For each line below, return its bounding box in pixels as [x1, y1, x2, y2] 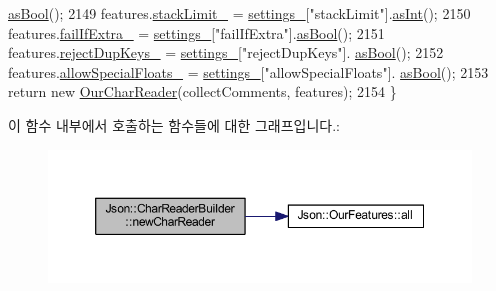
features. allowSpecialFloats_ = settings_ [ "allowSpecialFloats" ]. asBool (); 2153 [8, 61, 489, 82]
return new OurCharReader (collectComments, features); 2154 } [8, 81, 397, 102]
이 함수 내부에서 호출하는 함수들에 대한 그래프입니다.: [8, 114, 340, 135]
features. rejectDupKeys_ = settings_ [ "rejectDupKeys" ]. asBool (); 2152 [8, 42, 444, 63]
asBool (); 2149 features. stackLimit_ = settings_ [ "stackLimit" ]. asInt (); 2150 [8, 3, 471, 23]
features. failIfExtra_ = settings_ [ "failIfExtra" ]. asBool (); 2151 [8, 22, 385, 43]
